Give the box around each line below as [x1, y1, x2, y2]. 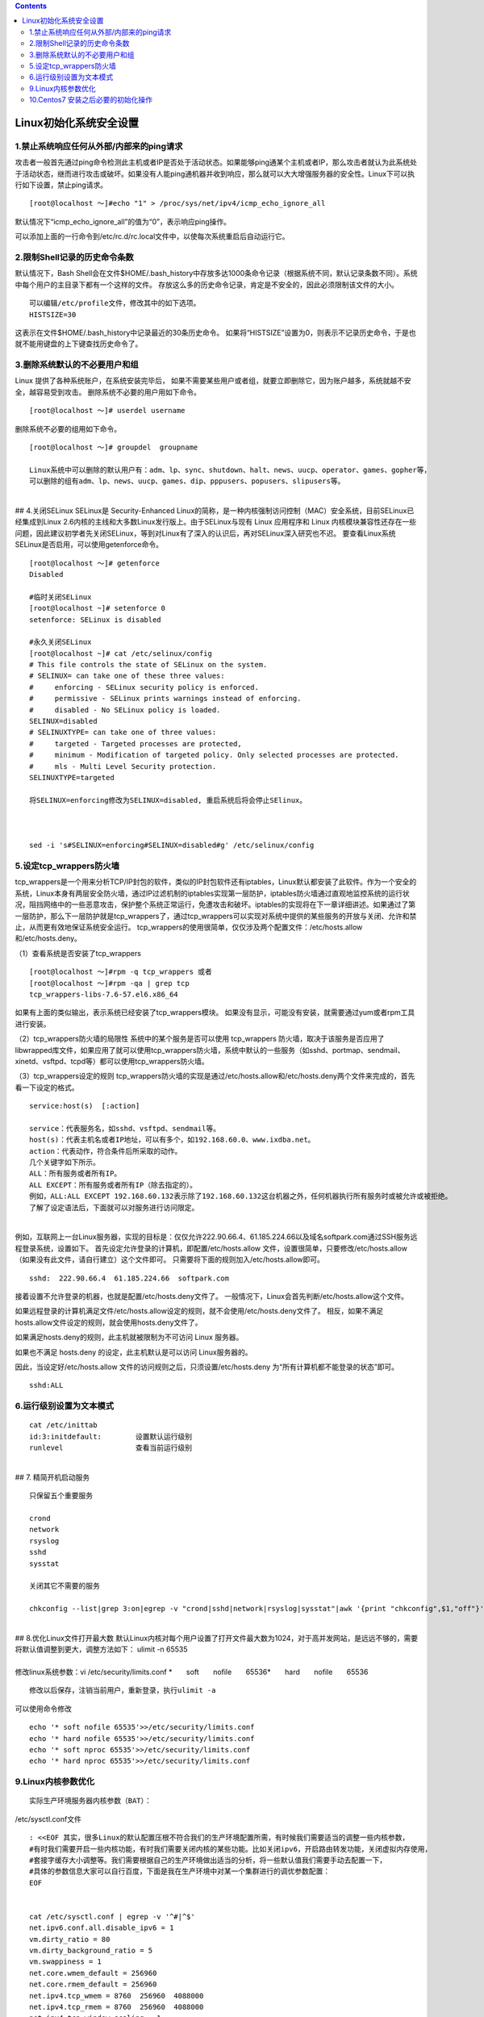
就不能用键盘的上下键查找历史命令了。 [15, 339, 143, 349]
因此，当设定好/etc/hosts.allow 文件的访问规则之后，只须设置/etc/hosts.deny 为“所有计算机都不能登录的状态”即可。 [15, 1362, 399, 1372]
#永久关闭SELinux [29, 637, 92, 647]
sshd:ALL [29, 1380, 64, 1390]
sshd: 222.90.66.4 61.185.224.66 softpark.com [29, 1273, 230, 1283]
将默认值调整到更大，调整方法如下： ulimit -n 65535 [15, 1644, 189, 1654]
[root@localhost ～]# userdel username [29, 406, 186, 416]
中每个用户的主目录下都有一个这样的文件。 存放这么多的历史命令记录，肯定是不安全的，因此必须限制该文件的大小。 [15, 279, 398, 290]
